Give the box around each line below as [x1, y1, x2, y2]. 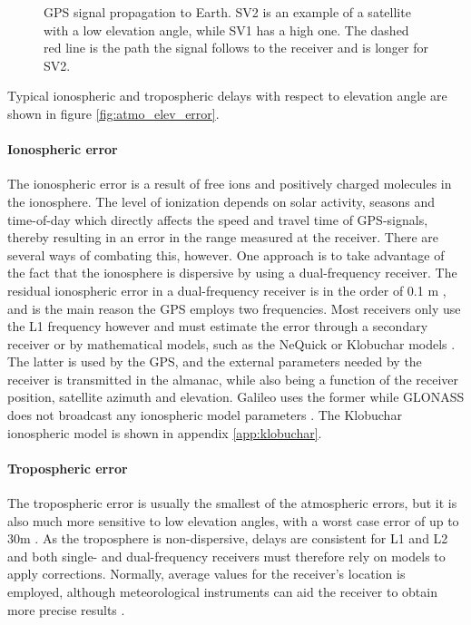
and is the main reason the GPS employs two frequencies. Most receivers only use [7, 298, 461, 317]
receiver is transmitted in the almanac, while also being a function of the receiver [7, 369, 459, 388]
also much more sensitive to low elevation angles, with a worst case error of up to [7, 511, 459, 530]
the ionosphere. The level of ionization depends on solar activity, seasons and [7, 191, 436, 210]
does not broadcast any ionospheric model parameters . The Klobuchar [7, 405, 402, 425]
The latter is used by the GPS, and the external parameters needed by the [7, 352, 422, 371]
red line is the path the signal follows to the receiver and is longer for [44, 38, 428, 57]
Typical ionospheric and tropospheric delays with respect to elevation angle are [7, 86, 447, 105]
